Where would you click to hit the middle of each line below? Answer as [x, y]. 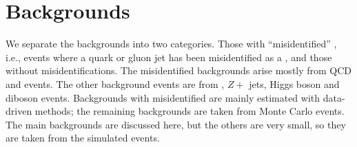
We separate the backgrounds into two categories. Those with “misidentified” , [171, 44]
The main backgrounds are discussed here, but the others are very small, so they [176, 124]
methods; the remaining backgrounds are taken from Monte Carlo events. [190, 111]
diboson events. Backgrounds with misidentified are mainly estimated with [163, 97]
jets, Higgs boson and [294, 83]
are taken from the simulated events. [83, 138]
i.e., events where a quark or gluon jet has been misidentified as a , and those [169, 57]
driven [19, 111]
